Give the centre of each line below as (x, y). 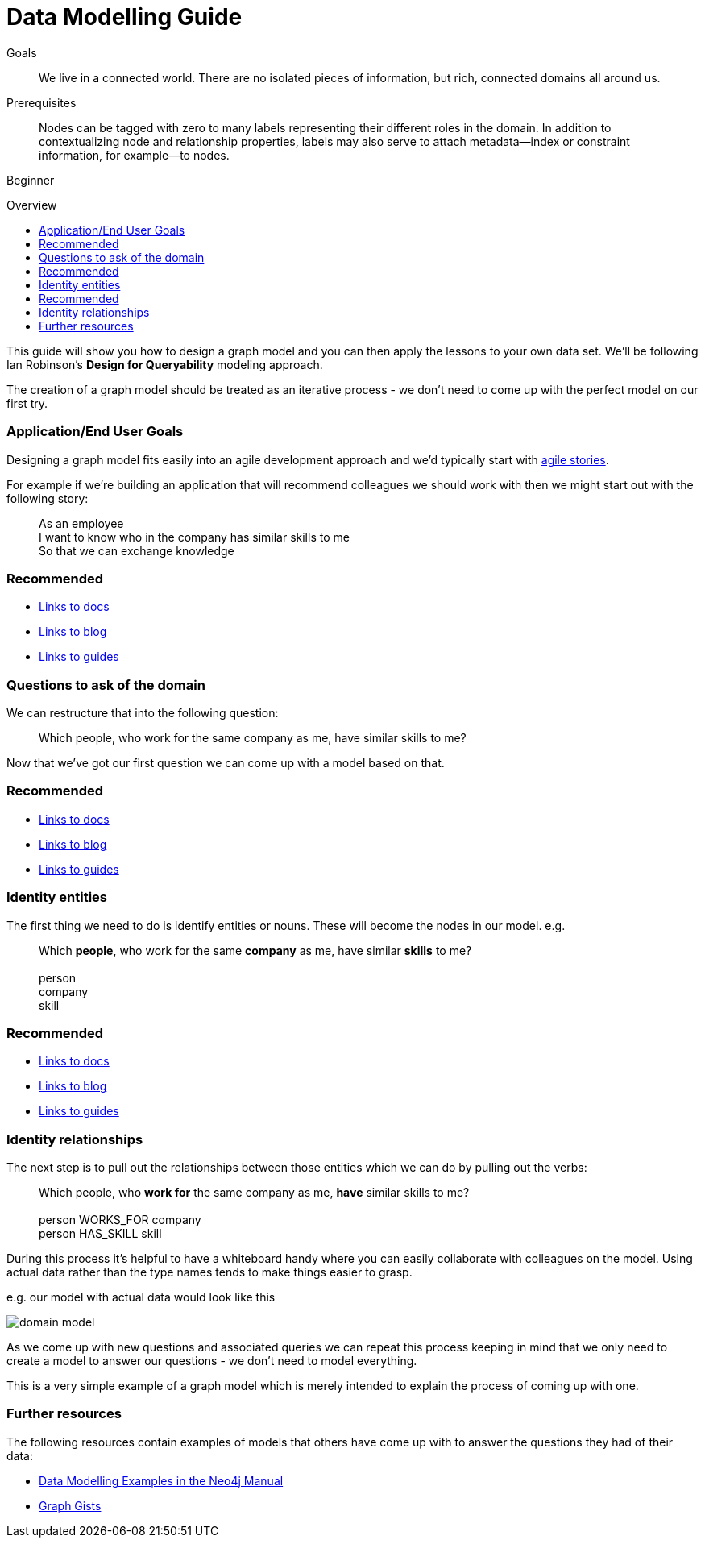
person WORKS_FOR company (120, 1220)
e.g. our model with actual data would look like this (141, 1297)
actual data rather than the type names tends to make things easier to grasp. (209, 1272)
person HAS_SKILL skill (100, 1233)
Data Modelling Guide (124, 17)
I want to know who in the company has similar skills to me (194, 537)
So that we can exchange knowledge (137, 550)
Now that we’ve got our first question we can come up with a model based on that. (226, 763)
